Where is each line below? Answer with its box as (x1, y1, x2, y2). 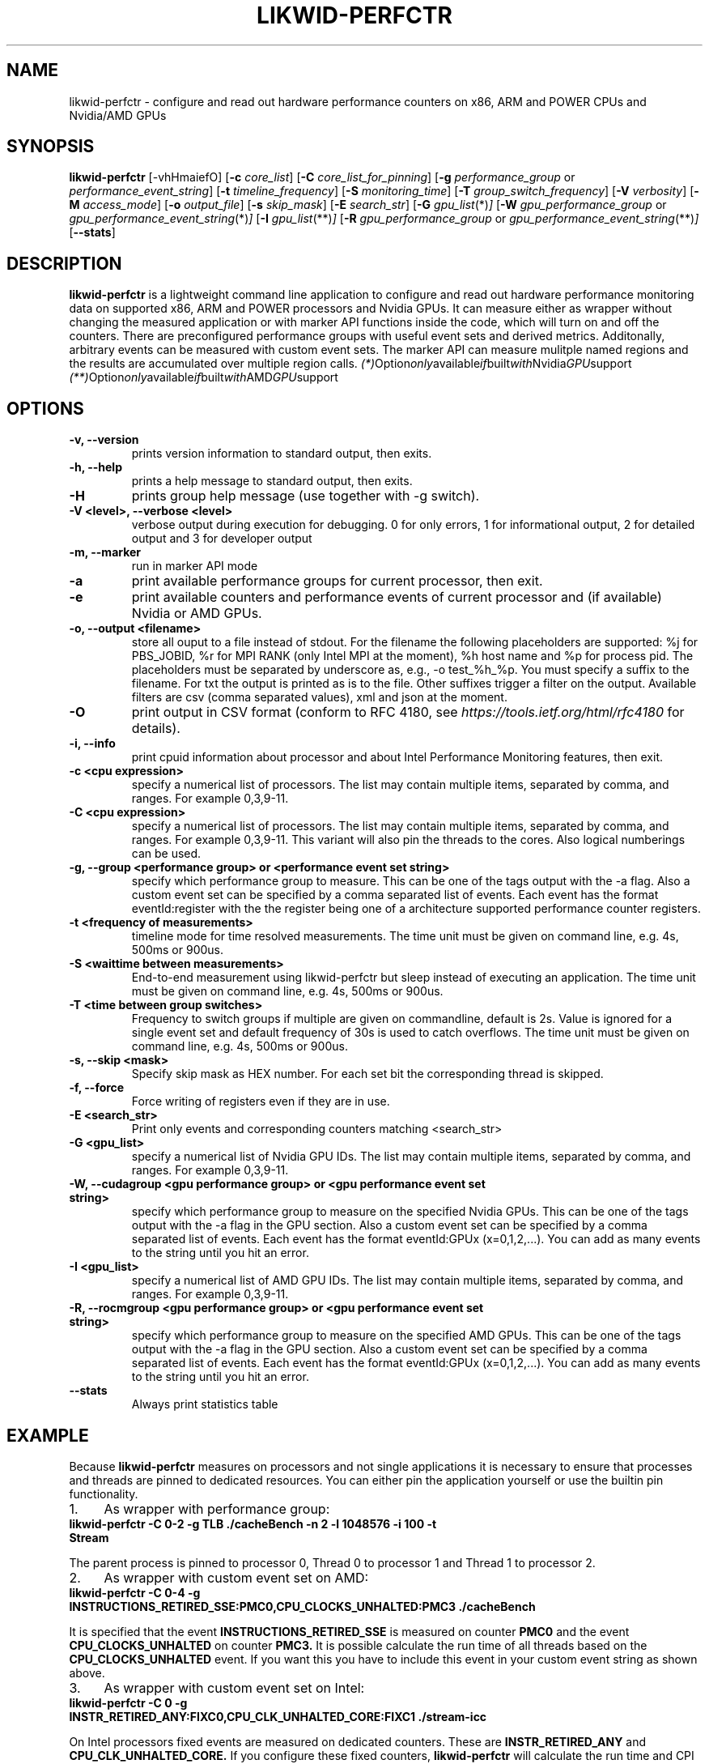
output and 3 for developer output (131, 531, 312, 546)
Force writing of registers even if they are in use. (131, 1094, 390, 1109)
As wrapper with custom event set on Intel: (104, 1679, 365, 1696)
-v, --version (69, 432, 139, 447)
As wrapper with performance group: (104, 1500, 330, 1517)
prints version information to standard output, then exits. (131, 446, 432, 461)
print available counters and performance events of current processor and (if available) (131, 589, 662, 606)
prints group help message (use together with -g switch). (131, 488, 480, 505)
